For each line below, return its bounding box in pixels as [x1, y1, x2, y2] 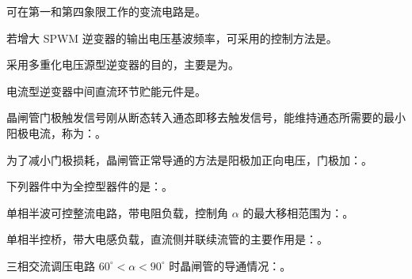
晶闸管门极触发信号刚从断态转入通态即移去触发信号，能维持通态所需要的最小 [6, 109, 406, 126]
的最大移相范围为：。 [242, 204, 354, 221]
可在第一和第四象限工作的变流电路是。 [6, 3, 206, 19]
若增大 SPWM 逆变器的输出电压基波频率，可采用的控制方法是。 [6, 29, 338, 46]
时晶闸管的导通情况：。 [169, 257, 292, 273]
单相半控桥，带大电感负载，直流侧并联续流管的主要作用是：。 [6, 231, 328, 247]
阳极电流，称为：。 [6, 124, 106, 141]
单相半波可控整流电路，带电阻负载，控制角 [6, 204, 228, 221]
